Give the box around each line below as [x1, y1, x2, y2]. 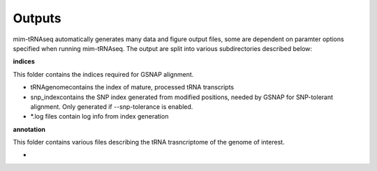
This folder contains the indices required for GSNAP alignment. [13, 70, 194, 78]
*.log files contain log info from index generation [30, 112, 169, 121]
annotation [13, 125, 45, 133]
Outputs [13, 10, 62, 26]
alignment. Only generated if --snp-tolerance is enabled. [30, 102, 193, 111]
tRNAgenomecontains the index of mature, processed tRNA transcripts [30, 83, 235, 91]
